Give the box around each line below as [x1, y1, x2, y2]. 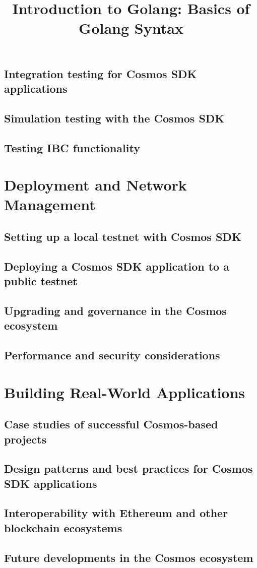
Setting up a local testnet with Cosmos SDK [4, 228, 241, 244]
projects [4, 431, 47, 447]
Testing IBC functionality [4, 140, 140, 155]
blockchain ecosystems [4, 520, 122, 535]
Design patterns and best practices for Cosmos [4, 461, 253, 476]
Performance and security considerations [4, 347, 220, 362]
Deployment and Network [4, 174, 187, 195]
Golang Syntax [79, 18, 183, 38]
